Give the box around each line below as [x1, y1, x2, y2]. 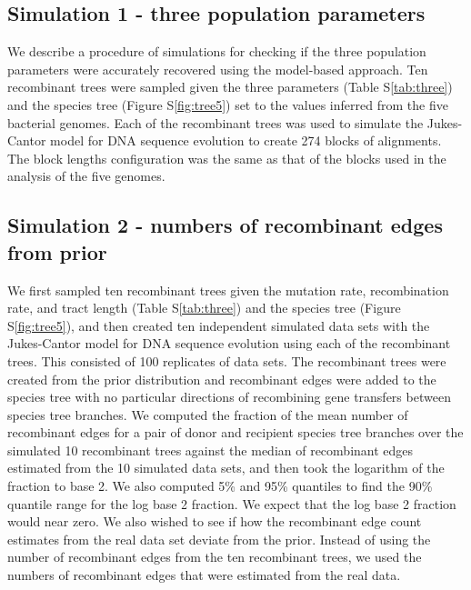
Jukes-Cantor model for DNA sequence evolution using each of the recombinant [7, 334, 451, 353]
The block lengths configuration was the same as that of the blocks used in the [7, 148, 446, 167]
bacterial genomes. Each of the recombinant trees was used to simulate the [7, 113, 424, 132]
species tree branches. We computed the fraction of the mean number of [7, 405, 408, 424]
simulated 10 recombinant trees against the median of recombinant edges [7, 440, 414, 459]
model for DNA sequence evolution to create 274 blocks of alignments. [50, 131, 442, 150]
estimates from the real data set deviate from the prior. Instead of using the [7, 529, 431, 548]
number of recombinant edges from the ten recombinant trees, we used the [7, 547, 422, 566]
